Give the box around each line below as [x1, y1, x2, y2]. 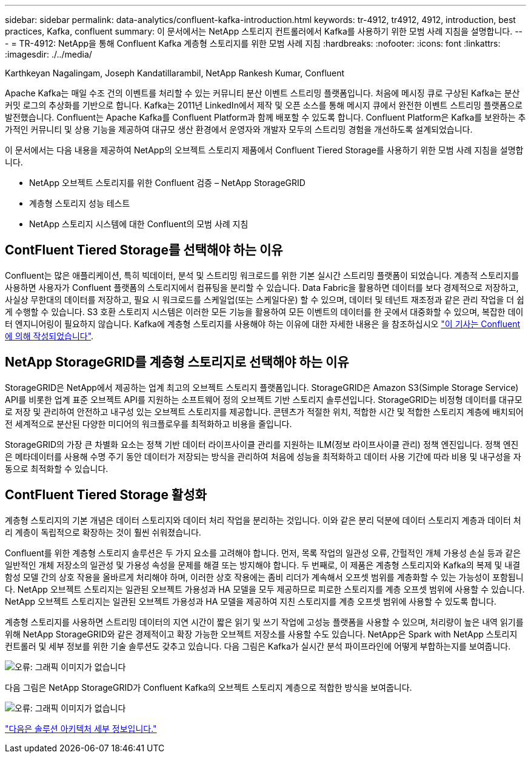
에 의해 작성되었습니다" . [5, 330, 94, 341]
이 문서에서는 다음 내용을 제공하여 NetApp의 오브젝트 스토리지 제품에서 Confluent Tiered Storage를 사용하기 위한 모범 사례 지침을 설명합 [5, 145, 524, 155]
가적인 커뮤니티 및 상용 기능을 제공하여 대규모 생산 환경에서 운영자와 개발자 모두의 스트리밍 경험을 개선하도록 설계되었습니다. [5, 124, 473, 135]
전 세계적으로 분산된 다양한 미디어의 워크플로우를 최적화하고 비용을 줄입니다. [5, 418, 292, 429]
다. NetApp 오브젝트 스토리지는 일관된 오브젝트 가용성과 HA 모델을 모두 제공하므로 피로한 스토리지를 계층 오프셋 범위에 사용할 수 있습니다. [5, 583, 525, 594]
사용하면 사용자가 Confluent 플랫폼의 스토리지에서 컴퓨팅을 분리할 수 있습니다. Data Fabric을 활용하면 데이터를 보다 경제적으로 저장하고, [5, 282, 519, 293]
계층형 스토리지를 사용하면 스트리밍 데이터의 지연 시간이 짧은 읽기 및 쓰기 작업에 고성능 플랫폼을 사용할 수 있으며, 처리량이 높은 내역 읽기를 [5, 616, 524, 627]
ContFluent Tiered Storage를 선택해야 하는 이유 [5, 242, 283, 258]
